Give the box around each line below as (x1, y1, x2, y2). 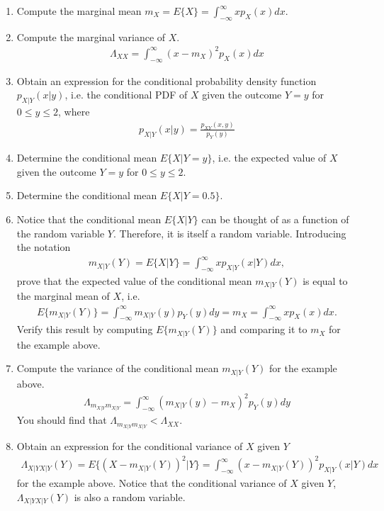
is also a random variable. (74, 489, 186, 504)
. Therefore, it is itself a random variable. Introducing (113, 225, 346, 240)
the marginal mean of (16, 288, 110, 303)
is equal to (303, 274, 348, 288)
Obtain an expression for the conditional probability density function (16, 73, 317, 88)
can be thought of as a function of (201, 211, 349, 226)
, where (57, 104, 90, 119)
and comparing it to (220, 322, 307, 337)
